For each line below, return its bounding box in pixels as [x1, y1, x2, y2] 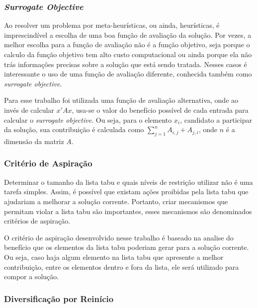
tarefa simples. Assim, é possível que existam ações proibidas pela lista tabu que [4, 186, 249, 197]
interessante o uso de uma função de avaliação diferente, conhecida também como [4, 69, 252, 79]
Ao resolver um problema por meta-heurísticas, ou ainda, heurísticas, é [4, 20, 220, 30]
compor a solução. [4, 271, 59, 282]
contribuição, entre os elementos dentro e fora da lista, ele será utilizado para [4, 261, 239, 272]
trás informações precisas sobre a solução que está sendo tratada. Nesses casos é [4, 59, 247, 69]
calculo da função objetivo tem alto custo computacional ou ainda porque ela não [4, 49, 252, 59]
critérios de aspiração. [4, 216, 71, 226]
